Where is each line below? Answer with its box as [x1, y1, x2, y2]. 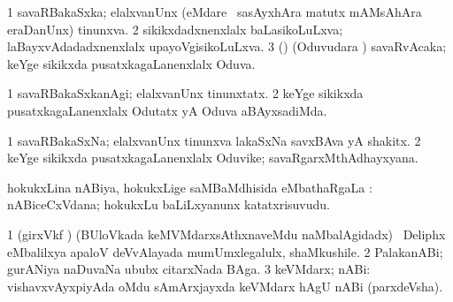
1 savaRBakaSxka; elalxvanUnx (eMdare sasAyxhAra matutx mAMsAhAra [7, 3, 422, 20]
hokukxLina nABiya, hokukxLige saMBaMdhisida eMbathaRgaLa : [7, 177, 372, 196]
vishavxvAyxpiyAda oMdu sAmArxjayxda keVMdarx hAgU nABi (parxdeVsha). [7, 276, 443, 295]
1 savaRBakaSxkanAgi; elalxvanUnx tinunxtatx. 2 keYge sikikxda [7, 84, 364, 102]
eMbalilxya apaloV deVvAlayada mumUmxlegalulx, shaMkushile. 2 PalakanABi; [7, 242, 443, 260]
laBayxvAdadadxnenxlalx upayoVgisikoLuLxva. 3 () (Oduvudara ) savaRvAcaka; [7, 37, 447, 56]
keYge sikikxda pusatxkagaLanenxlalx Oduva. [7, 54, 256, 72]
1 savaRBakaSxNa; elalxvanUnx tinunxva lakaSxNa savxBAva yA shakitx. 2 [7, 131, 421, 149]
